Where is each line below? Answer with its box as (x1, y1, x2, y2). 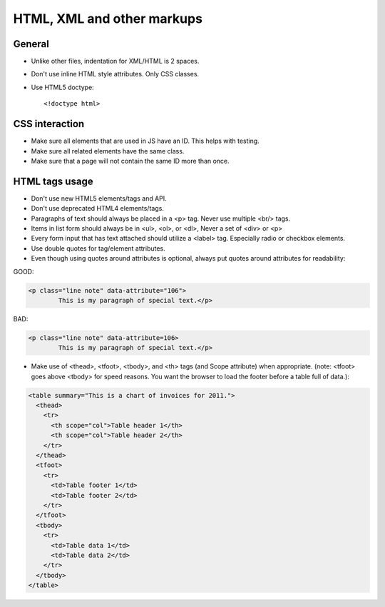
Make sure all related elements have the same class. (31, 146, 185, 155)
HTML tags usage (13, 175, 93, 187)
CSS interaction (13, 118, 85, 130)
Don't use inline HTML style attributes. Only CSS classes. (31, 70, 200, 79)
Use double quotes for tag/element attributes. (31, 244, 165, 253)
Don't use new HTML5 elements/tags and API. (31, 194, 167, 203)
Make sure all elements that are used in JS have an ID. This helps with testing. (31, 136, 260, 146)
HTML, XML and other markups (13, 11, 203, 26)
